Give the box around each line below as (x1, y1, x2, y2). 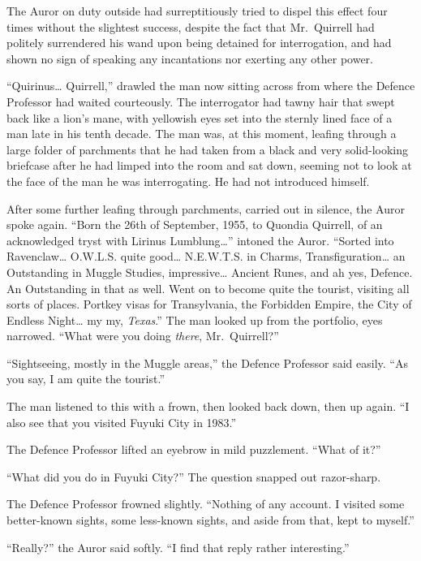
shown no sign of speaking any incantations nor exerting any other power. (6, 50, 373, 67)
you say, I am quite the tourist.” (6, 370, 165, 387)
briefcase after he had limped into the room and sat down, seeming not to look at (6, 157, 412, 174)
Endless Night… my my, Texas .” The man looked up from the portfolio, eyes (6, 311, 383, 328)
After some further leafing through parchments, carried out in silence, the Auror (6, 200, 405, 217)
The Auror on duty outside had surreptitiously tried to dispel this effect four (6, 2, 388, 19)
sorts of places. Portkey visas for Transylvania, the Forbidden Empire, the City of (6, 296, 412, 313)
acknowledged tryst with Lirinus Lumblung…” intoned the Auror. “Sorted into (6, 231, 394, 248)
